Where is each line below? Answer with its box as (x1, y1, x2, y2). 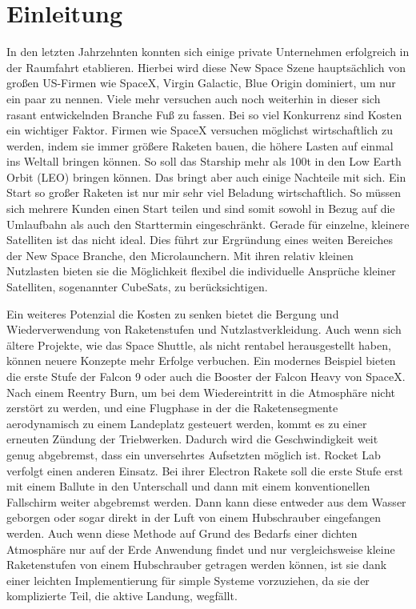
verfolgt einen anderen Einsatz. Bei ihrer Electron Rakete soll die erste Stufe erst (6, 462, 403, 479)
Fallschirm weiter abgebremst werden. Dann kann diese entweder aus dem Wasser (6, 493, 406, 510)
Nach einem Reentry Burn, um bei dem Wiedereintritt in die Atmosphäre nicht (6, 383, 395, 400)
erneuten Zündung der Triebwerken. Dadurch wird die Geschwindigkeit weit (6, 431, 378, 447)
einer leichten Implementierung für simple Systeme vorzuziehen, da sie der (6, 571, 370, 588)
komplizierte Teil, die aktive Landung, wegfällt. (6, 587, 238, 604)
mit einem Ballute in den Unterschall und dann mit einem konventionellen (6, 478, 370, 495)
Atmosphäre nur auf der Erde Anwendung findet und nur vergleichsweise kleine (6, 540, 395, 557)
